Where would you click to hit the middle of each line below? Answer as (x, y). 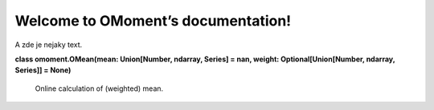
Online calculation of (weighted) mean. (99, 88)
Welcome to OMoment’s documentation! (153, 21)
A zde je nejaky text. (49, 45)
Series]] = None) (43, 70)
